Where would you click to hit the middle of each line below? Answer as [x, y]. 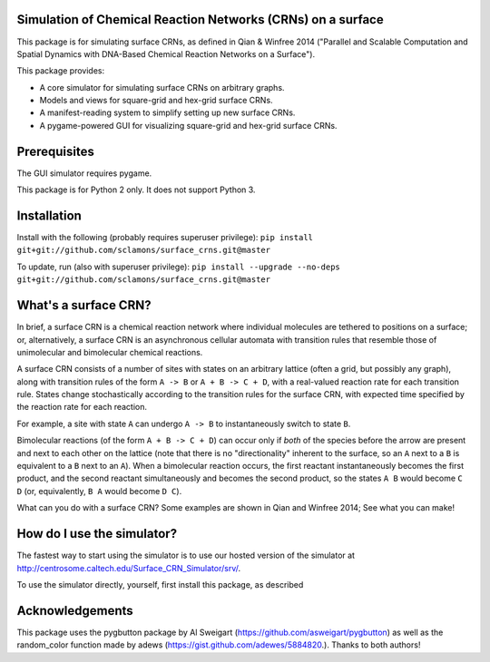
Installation [49, 215]
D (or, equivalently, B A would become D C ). [99, 491]
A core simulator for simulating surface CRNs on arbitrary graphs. [162, 87]
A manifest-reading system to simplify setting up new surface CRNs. [167, 112]
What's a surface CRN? [84, 305]
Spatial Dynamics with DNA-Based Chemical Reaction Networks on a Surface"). [166, 54]
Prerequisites [55, 151]
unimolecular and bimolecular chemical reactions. [110, 352]
